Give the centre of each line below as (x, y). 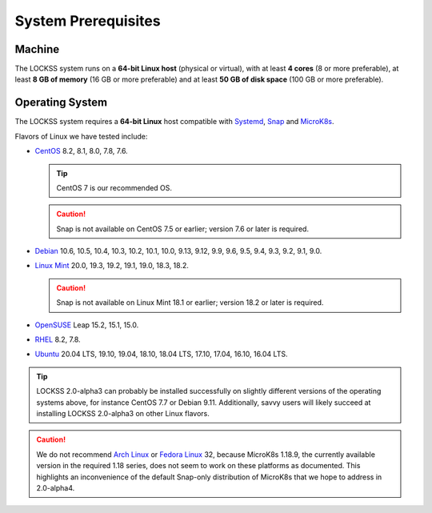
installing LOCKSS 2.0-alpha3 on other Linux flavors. (123, 413)
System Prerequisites (88, 21)
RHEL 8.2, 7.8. (58, 339)
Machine (37, 49)
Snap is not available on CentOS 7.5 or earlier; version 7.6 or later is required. (183, 229)
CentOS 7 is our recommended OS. (114, 187)
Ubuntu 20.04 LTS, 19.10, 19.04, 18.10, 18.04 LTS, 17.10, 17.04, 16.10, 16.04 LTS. (161, 354)
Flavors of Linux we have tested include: (81, 136)
